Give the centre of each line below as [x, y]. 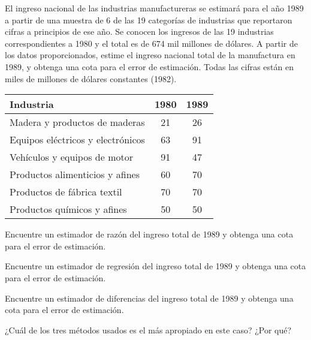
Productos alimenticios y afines [75, 174]
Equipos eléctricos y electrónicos [77, 140]
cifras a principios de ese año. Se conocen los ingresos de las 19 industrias [139, 31]
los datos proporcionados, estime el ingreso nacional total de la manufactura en [150, 55]
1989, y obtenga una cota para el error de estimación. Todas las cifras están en [149, 66]
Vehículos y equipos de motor [72, 157]
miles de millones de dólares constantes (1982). [91, 78]
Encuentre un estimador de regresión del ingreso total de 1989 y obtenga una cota [155, 266]
